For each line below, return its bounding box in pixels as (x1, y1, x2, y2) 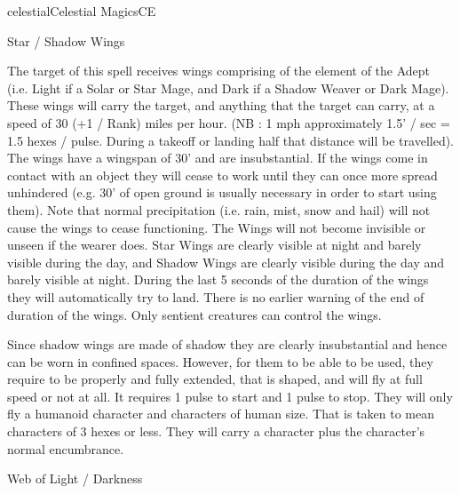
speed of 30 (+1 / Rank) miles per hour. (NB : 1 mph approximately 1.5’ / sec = (7, 113, 450, 131)
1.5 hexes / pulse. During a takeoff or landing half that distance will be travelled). (7, 131, 455, 149)
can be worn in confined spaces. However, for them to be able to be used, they (7, 352, 433, 370)
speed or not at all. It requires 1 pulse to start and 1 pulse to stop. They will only (7, 386, 453, 405)
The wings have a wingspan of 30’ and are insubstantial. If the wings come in (7, 148, 428, 167)
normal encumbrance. (7, 439, 124, 458)
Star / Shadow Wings (7, 31, 125, 50)
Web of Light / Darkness (7, 469, 143, 488)
